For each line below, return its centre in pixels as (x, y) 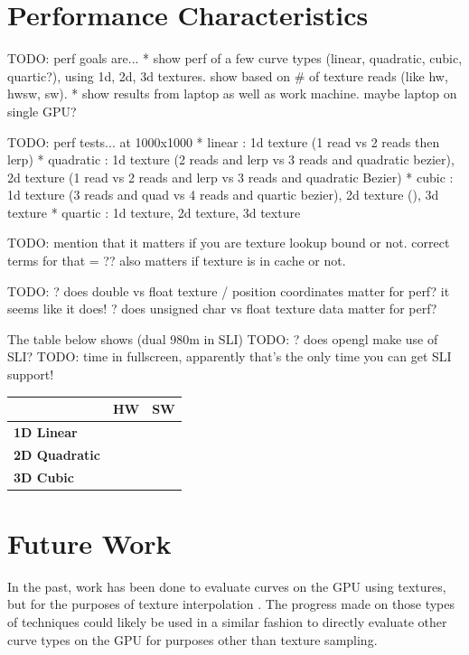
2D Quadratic (57, 454)
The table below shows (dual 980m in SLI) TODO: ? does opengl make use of (223, 338)
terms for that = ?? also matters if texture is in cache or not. (177, 261)
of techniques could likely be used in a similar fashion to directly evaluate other (227, 622)
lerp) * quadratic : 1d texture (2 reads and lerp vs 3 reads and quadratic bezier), (231, 159)
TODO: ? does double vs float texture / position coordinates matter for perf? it (229, 290)
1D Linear (46, 431)
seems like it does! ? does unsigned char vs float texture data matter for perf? (222, 309)
